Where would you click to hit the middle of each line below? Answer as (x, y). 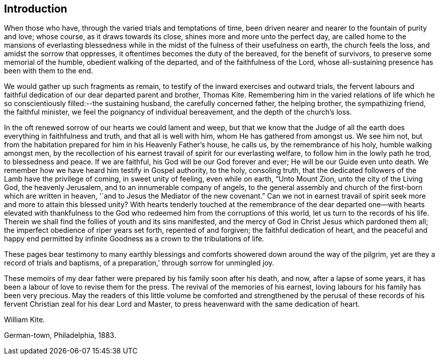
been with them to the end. (49, 71)
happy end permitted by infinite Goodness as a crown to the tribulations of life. (134, 239)
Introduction (36, 9)
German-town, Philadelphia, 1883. (60, 335)
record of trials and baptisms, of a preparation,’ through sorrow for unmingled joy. (139, 263)
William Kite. (25, 320)
